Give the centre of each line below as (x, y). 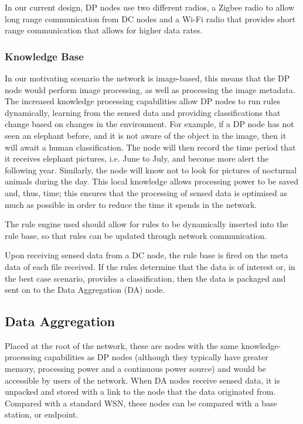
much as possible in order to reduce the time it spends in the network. (131, 204)
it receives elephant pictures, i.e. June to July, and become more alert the (137, 158)
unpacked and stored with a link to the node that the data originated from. (140, 391)
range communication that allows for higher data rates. (104, 30)
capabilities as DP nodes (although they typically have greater (156, 357)
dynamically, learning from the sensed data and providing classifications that (143, 112)
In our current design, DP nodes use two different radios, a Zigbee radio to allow (150, 7)
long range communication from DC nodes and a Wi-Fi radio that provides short (150, 18)
